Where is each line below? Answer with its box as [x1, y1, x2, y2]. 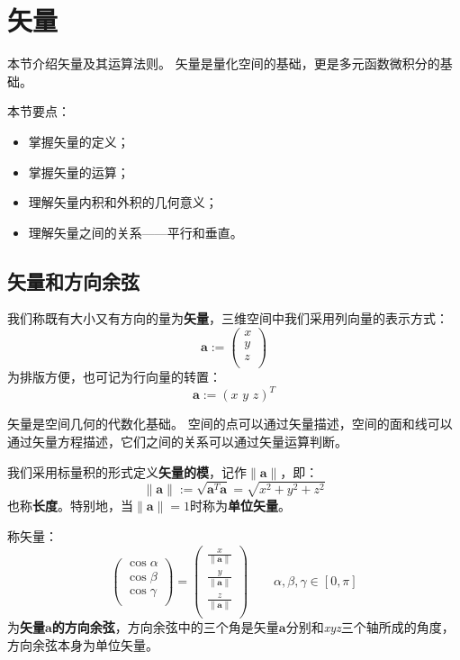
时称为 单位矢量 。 [189, 496, 291, 515]
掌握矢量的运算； [28, 162, 130, 181]
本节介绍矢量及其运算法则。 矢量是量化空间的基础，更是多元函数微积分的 [7, 54, 440, 73]
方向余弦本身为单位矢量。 [7, 635, 158, 654]
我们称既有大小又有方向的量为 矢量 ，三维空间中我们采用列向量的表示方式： [7, 309, 448, 328]
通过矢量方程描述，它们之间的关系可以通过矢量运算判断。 [7, 431, 347, 450]
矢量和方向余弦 [7, 267, 140, 294]
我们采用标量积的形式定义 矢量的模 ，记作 [7, 462, 247, 481]
